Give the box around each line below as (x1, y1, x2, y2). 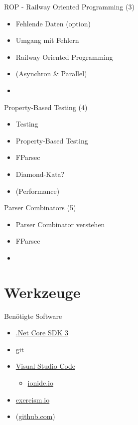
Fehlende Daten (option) (15, 18, 91, 28)
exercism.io (15, 394, 50, 405)
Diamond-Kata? (15, 168, 65, 179)
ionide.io (27, 378, 53, 388)
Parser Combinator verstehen (15, 219, 105, 229)
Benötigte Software (4, 310, 62, 321)
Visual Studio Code (15, 361, 75, 371)
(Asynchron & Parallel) (15, 68, 87, 79)
